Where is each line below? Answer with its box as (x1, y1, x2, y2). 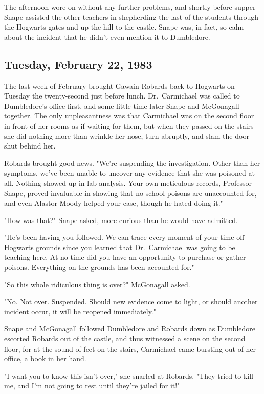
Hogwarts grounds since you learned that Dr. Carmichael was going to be (4, 241, 235, 252)
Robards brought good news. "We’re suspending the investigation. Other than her (4, 157, 260, 168)
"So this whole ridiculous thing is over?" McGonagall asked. (4, 279, 190, 289)
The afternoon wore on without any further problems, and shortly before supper (4, 2, 256, 12)
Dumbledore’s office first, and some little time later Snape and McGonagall (4, 100, 239, 111)
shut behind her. (4, 140, 56, 151)
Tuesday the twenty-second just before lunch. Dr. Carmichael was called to (4, 90, 240, 101)
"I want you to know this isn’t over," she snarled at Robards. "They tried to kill (4, 370, 253, 381)
